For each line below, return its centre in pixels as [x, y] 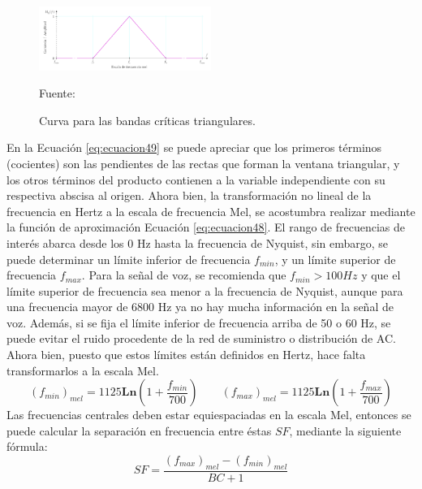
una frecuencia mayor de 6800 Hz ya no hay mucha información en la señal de [200, 307]
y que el [381, 275]
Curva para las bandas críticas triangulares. [147, 120]
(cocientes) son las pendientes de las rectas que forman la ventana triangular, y [203, 163]
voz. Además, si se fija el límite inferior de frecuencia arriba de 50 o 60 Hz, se [199, 322]
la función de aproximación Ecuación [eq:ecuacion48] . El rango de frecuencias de [206, 227]
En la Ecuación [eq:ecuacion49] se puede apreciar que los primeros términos [194, 147]
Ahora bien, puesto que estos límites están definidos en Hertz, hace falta [186, 355]
